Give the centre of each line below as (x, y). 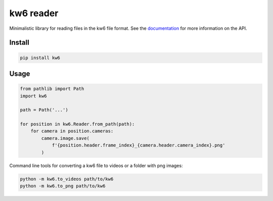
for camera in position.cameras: (72, 131)
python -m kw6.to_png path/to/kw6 (63, 186)
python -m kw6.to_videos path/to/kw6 (67, 179)
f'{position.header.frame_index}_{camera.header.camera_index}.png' (139, 145)
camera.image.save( (65, 138)
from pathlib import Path (52, 89)
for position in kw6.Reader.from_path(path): (77, 124)
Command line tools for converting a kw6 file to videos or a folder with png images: (96, 165)
